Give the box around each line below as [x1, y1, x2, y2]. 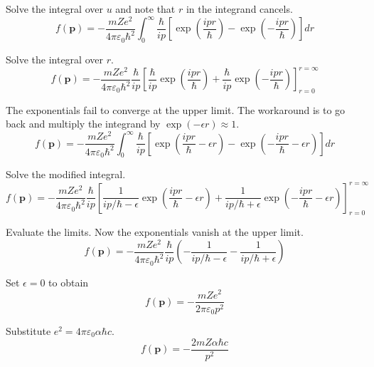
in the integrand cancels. [186, 1, 293, 16]
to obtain [48, 274, 89, 289]
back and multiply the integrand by [6, 116, 161, 131]
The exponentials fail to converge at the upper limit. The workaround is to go [6, 102, 346, 117]
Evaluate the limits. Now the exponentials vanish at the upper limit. [6, 224, 304, 239]
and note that [115, 1, 176, 16]
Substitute [6, 324, 51, 338]
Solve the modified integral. [6, 167, 126, 182]
